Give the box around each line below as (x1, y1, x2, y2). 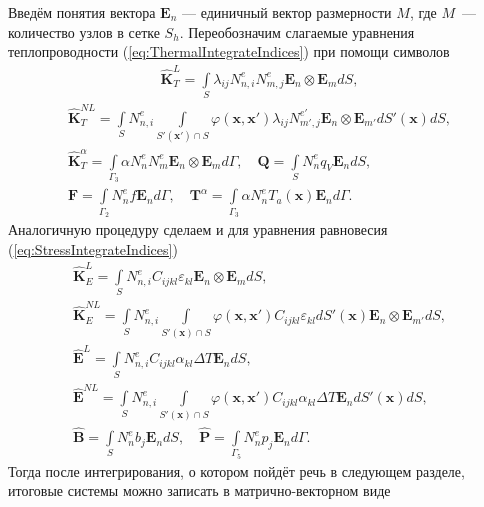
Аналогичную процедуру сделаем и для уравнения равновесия (8, 219, 388, 240)
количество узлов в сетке (8, 21, 160, 42)
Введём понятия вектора (8, 2, 156, 22)
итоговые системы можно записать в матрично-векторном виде (8, 480, 391, 501)
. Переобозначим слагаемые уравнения (179, 21, 415, 42)
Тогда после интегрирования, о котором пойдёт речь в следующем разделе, (8, 460, 465, 481)
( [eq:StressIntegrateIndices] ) (8, 238, 178, 259)
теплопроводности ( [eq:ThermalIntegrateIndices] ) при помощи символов (8, 41, 450, 62)
